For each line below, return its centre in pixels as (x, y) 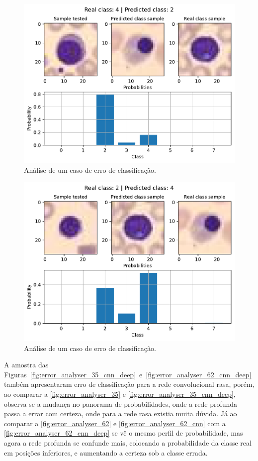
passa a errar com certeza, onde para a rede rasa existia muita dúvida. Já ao (121, 413)
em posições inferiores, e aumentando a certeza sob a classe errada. (106, 452)
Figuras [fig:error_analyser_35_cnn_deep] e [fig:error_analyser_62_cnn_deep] (128, 374)
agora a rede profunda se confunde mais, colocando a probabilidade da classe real (128, 443)
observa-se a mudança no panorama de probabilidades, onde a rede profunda (121, 403)
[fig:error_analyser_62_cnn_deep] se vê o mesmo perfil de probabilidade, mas (124, 433)
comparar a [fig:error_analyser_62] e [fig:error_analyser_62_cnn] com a (115, 423)
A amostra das (26, 365)
